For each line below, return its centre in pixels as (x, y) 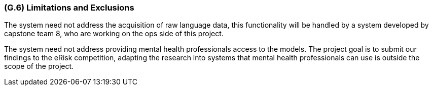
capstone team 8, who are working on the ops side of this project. (114, 34)
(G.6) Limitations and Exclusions (69, 8)
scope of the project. (39, 66)
